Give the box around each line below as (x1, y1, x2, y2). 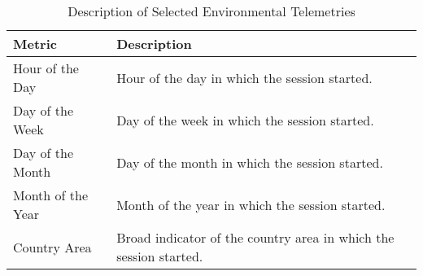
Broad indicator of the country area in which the (116, 228, 395, 247)
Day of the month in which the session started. (116, 152, 383, 172)
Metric (13, 34, 57, 53)
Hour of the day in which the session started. (116, 68, 373, 87)
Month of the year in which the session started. (116, 195, 386, 214)
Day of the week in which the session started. (116, 110, 374, 129)
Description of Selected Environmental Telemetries (68, 2, 355, 20)
